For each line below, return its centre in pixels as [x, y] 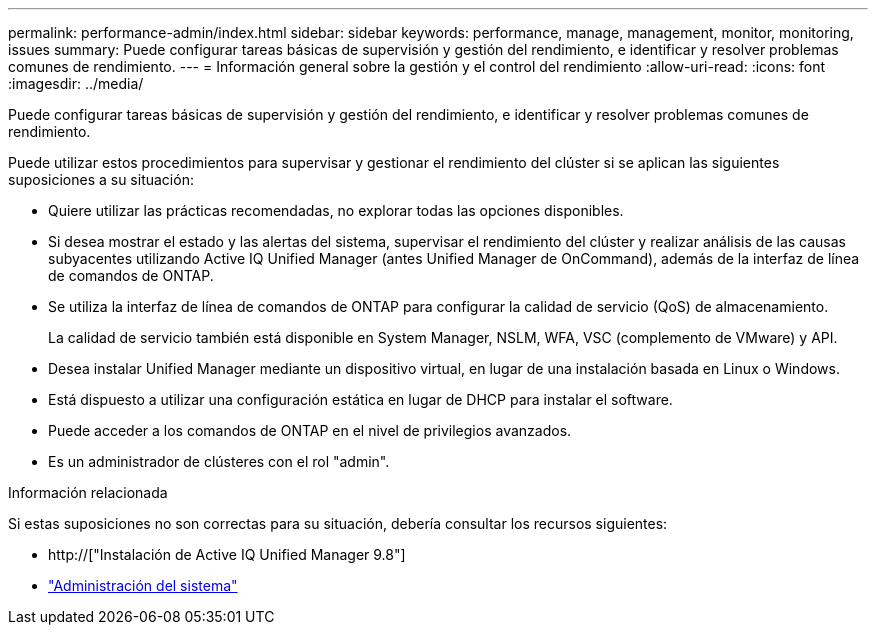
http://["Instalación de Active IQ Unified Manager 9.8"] [227, 554]
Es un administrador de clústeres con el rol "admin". [219, 461]
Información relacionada [88, 492]
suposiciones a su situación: [101, 179]
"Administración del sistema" [143, 585]
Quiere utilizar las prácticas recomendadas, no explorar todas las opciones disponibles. [336, 210]
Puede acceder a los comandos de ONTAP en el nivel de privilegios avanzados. [310, 430]
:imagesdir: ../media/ [76, 83]
